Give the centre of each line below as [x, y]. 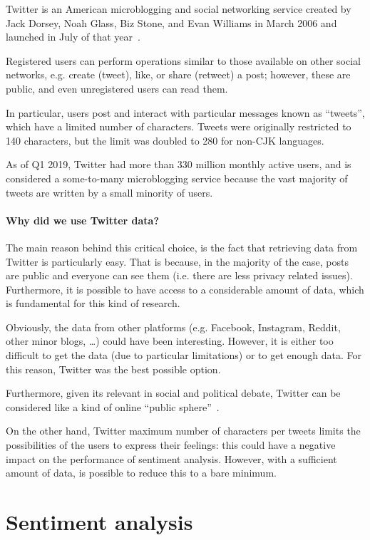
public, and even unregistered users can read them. [117, 88]
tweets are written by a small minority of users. [109, 192]
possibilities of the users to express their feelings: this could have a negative [171, 445]
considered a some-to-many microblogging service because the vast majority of [177, 178]
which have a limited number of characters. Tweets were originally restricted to [179, 126]
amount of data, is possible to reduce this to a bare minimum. [141, 473]
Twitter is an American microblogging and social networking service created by [179, 9]
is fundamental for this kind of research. [93, 303]
